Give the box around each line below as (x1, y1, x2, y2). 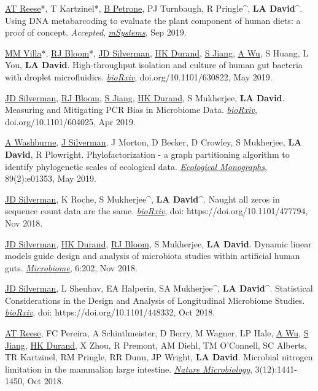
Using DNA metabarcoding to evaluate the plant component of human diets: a (5, 14, 301, 26)
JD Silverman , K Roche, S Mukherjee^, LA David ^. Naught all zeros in (5, 192, 280, 205)
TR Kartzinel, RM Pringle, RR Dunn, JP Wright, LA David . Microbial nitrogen (5, 350, 313, 363)
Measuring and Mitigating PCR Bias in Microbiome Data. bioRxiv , (5, 103, 257, 116)
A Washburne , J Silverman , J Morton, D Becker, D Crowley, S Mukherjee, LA (5, 136, 302, 149)
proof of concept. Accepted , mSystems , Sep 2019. (5, 26, 187, 39)
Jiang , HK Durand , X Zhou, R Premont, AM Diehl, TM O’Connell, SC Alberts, (5, 338, 308, 351)
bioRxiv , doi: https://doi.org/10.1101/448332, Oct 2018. (5, 306, 215, 319)
